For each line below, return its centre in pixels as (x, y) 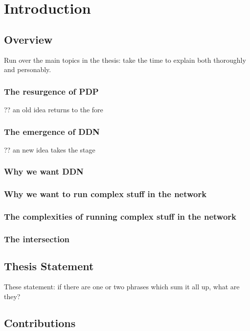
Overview (28, 39)
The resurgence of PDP (51, 91)
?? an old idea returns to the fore (54, 109)
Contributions (40, 322)
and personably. (28, 69)
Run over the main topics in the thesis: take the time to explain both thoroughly (125, 60)
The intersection (37, 239)
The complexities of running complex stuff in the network (120, 216)
